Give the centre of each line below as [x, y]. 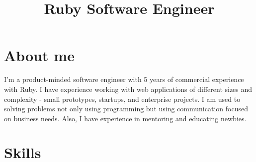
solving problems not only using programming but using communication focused [126, 109]
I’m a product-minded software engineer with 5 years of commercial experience [124, 79]
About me [39, 55]
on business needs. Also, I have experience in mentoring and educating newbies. [125, 118]
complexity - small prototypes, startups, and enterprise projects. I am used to [122, 99]
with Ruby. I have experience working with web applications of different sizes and [128, 89]
